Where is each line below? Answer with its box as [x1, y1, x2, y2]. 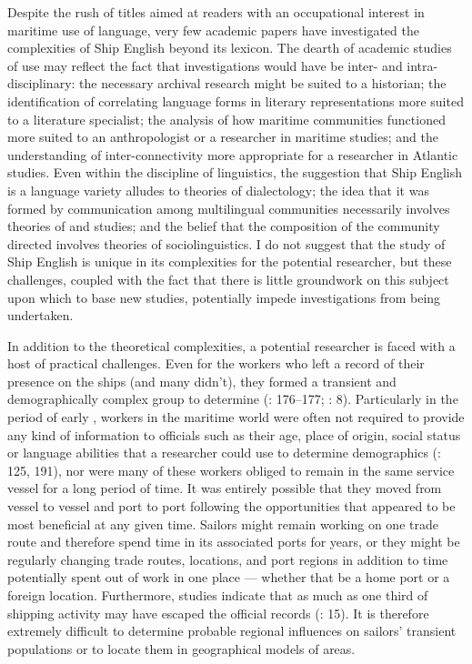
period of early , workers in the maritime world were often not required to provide [7, 407, 465, 427]
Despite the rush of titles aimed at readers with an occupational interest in [7, 3, 425, 21]
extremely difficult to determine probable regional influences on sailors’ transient [7, 621, 457, 640]
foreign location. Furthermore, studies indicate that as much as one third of [7, 586, 428, 604]
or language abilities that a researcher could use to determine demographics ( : [7, 443, 441, 462]
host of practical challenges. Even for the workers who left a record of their [7, 354, 425, 373]
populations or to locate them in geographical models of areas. [7, 639, 356, 658]
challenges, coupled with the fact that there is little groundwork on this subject [7, 269, 449, 288]
